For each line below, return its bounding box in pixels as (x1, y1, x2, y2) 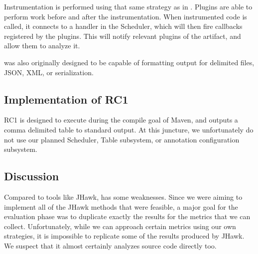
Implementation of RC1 (4, 91, 129, 107)
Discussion (4, 168, 59, 184)
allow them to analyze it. (4, 40, 80, 51)
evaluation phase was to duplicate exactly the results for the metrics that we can (4, 211, 251, 222)
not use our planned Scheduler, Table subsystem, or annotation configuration (4, 134, 240, 144)
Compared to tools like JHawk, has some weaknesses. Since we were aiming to (4, 191, 243, 202)
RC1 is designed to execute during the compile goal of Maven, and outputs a (4, 115, 238, 125)
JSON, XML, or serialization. (4, 67, 94, 77)
